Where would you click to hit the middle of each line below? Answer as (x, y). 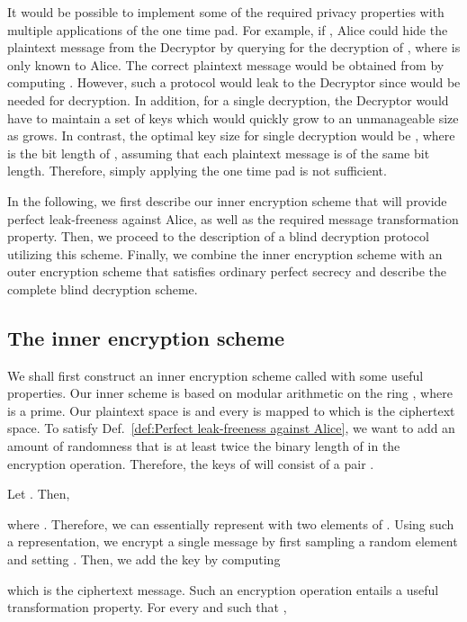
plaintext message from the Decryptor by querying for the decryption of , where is (234, 47)
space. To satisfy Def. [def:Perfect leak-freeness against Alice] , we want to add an (231, 428)
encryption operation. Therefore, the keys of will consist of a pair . (191, 463)
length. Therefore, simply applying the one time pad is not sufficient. (197, 171)
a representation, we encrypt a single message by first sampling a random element (233, 541)
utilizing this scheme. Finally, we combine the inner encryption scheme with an (225, 253)
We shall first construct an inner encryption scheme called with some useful (216, 375)
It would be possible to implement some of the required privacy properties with (226, 12)
